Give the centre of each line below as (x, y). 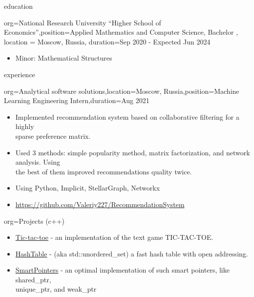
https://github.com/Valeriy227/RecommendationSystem (100, 204)
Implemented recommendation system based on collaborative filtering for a (127, 117)
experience (20, 74)
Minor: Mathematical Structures (64, 58)
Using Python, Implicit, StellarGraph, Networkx (88, 188)
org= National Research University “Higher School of (83, 22)
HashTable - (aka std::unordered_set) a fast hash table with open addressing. (132, 253)
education (19, 6)
